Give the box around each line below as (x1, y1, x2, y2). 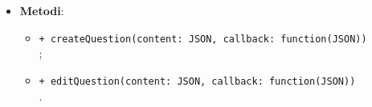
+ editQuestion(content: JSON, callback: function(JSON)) (39, 75, 356, 87)
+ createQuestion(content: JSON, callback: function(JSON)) (39, 33, 367, 45)
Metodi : (19, 2, 64, 18)
